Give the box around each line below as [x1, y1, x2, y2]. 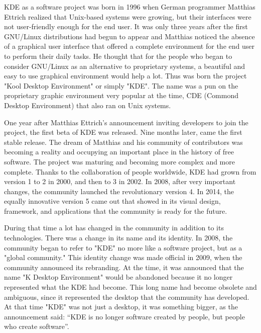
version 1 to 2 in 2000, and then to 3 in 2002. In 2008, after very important [4, 176, 236, 187]
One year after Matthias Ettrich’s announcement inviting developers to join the [4, 117, 248, 127]
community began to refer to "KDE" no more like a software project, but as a [4, 242, 242, 253]
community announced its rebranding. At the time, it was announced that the [4, 262, 244, 272]
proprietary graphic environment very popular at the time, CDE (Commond [4, 90, 238, 101]
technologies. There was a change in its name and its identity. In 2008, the [4, 232, 233, 243]
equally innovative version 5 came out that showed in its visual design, [4, 196, 221, 206]
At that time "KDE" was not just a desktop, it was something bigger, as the [4, 301, 238, 312]
